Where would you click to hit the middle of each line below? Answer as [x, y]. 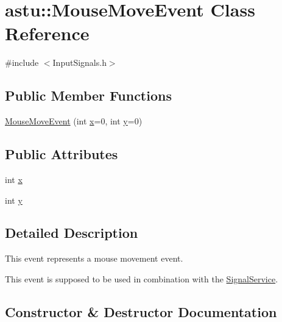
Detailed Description [72, 233]
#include [22, 63]
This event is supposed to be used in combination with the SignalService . [142, 278]
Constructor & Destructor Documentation [141, 311]
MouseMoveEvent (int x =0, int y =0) [74, 121]
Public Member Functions [88, 95]
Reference [47, 33]
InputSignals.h [79, 63]
